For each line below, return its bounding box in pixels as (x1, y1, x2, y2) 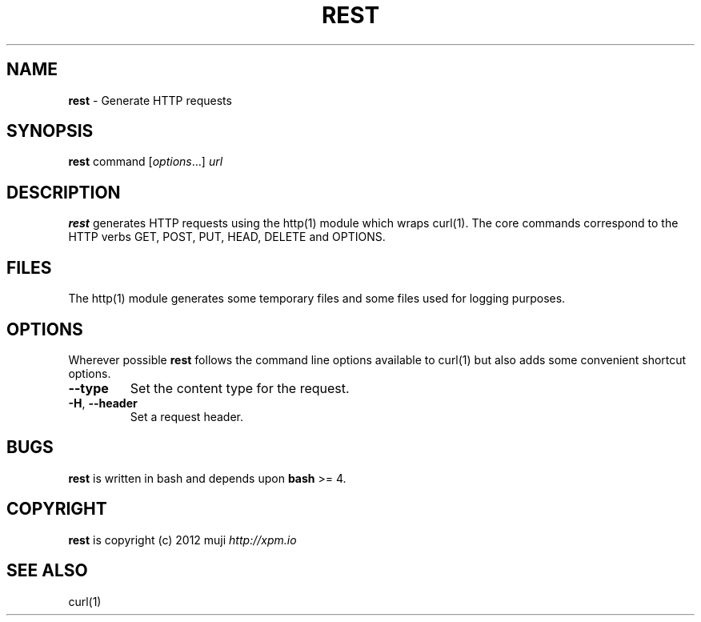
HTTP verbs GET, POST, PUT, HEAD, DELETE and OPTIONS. (68, 230, 386, 244)
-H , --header (68, 395, 138, 410)
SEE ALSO (6, 560, 88, 581)
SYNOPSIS (6, 121, 94, 142)
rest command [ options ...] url (68, 154, 223, 169)
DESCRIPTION (6, 182, 121, 203)
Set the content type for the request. (130, 379, 350, 396)
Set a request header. (130, 409, 243, 423)
